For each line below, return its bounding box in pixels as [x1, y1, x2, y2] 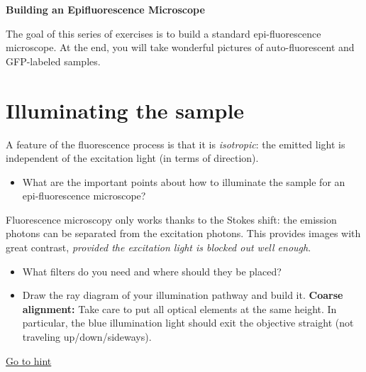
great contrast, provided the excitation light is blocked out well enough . [6, 240, 311, 255]
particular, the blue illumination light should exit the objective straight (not [22, 315, 354, 330]
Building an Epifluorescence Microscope [6, 2, 205, 16]
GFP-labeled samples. [6, 53, 101, 68]
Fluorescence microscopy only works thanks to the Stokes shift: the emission [6, 212, 337, 226]
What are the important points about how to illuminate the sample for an [22, 174, 345, 189]
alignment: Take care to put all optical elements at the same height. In [22, 301, 337, 316]
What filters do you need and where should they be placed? [22, 263, 282, 278]
